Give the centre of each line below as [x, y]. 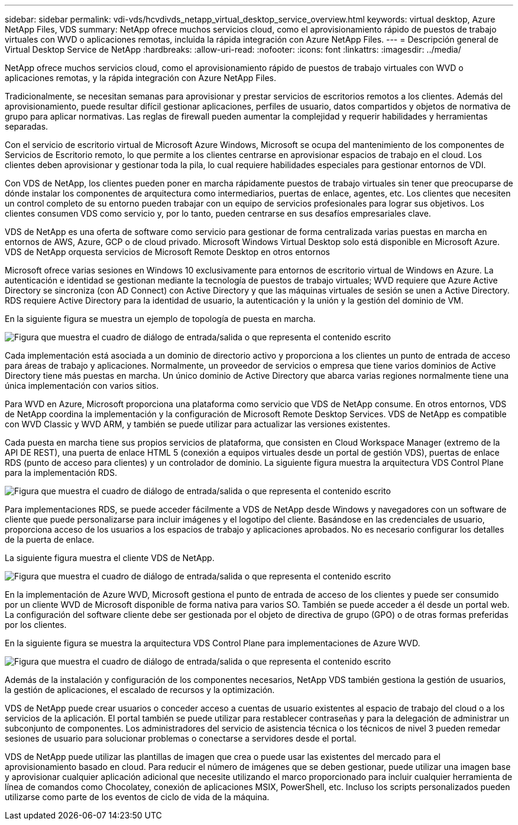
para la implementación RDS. [61, 473]
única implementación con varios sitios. [82, 386]
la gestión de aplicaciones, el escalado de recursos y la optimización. [140, 690]
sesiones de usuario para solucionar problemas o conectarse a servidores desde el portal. [181, 738]
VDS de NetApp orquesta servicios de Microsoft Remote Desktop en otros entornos [167, 252]
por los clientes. [36, 625]
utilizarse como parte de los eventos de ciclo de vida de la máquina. [137, 797]
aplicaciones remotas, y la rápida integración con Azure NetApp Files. [140, 78]
